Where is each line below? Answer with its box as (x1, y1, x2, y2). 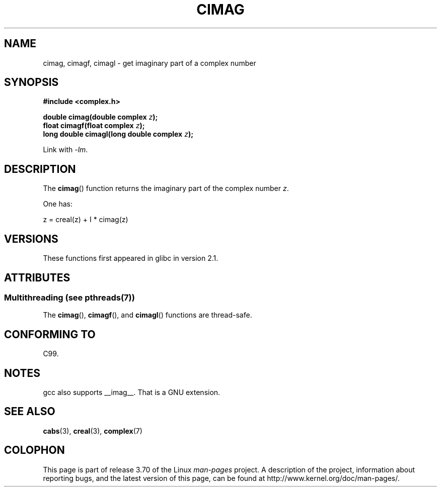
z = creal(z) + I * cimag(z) (43, 215, 128, 224)
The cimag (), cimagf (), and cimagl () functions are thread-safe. (43, 311, 252, 320)
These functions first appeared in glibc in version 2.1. (43, 254, 218, 263)
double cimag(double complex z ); (43, 113, 158, 122)
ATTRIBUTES (4, 271, 70, 284)
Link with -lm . (43, 145, 88, 154)
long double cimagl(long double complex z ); (43, 130, 193, 139)
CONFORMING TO (4, 328, 96, 341)
